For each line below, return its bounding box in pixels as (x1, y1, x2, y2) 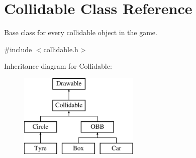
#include (4, 44, 32, 54)
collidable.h (43, 44, 78, 54)
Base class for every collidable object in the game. (4, 27, 157, 38)
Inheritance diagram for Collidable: (4, 61, 112, 71)
